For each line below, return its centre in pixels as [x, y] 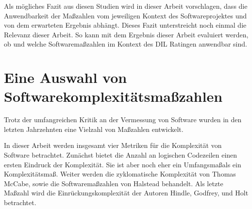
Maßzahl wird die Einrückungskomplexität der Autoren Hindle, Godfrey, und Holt [126, 193]
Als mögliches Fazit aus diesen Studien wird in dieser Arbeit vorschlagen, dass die [126, 6]
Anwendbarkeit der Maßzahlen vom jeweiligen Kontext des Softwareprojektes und [126, 15]
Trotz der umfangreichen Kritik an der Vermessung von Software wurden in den [123, 120]
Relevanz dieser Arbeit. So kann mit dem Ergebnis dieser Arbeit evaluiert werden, [126, 34]
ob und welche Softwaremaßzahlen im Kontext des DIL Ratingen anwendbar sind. [126, 44]
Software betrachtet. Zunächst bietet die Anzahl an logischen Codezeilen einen [121, 155]
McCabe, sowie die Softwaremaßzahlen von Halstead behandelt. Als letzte [114, 183]
